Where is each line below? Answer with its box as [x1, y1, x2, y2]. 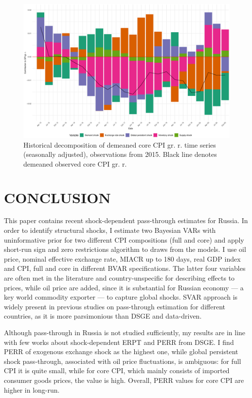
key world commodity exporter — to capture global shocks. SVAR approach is [4, 292, 238, 302]
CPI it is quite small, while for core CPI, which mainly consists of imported [4, 365, 230, 376]
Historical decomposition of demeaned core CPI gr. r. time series [23, 139, 216, 150]
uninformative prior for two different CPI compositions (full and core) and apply [4, 234, 244, 245]
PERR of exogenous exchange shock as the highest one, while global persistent [4, 346, 238, 357]
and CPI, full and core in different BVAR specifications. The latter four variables [4, 263, 246, 273]
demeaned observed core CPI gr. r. [23, 158, 127, 169]
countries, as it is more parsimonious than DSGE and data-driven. [4, 311, 202, 321]
